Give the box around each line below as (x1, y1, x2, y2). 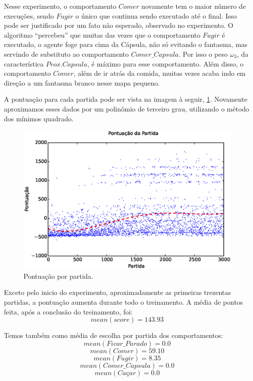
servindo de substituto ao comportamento (4, 48, 129, 59)
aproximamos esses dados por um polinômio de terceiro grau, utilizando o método (4, 103, 250, 113)
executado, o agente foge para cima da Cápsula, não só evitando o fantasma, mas (4, 39, 248, 49)
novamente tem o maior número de (141, 1, 246, 11)
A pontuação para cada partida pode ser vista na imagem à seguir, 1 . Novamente (4, 94, 248, 104)
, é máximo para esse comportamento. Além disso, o (87, 58, 244, 68)
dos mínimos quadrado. (4, 113, 74, 123)
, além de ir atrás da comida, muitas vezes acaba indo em (73, 68, 246, 78)
